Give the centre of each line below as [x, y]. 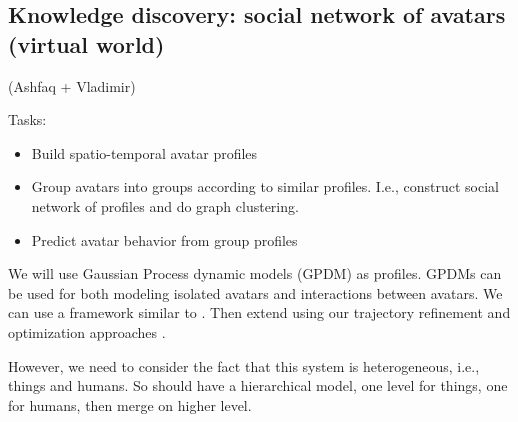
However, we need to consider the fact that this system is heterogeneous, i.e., [244, 365]
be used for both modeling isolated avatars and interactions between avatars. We [255, 292]
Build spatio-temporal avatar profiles [144, 152]
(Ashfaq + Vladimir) [72, 85]
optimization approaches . [87, 331]
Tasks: [27, 119]
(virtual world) [86, 43]
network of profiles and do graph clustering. [165, 205]
